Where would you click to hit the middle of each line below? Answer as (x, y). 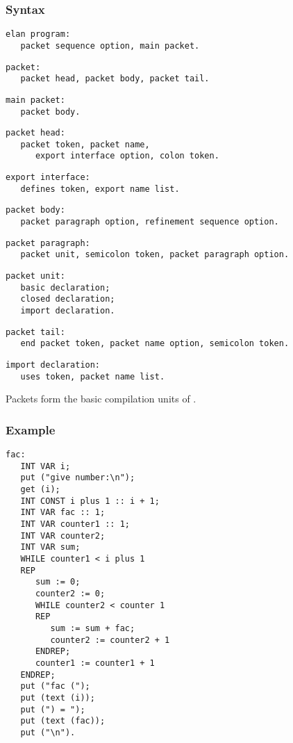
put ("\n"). (48, 732)
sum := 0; (58, 582)
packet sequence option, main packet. (110, 46)
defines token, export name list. (100, 189)
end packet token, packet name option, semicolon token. (155, 344)
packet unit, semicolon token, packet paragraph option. (155, 255)
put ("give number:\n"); (78, 478)
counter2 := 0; (70, 594)
